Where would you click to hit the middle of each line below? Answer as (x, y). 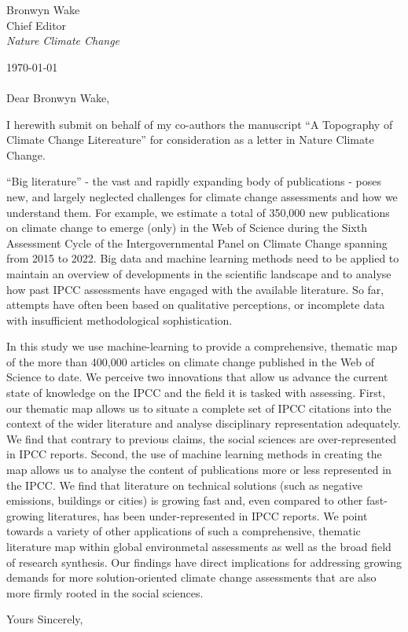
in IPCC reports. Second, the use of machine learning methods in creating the (194, 454)
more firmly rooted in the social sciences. (105, 592)
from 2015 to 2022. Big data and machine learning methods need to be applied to (203, 258)
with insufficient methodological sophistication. (119, 320)
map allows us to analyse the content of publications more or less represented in (199, 470)
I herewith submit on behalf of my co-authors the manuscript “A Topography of (200, 124)
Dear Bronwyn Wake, (58, 97)
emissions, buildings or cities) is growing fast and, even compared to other (185, 500)
